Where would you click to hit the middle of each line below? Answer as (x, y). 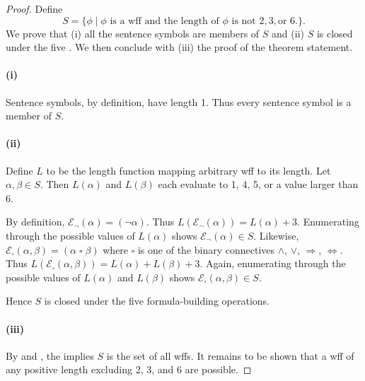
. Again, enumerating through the (273, 263)
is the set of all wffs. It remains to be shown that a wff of (230, 355)
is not (244, 21)
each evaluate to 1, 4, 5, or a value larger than (258, 184)
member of (29, 116)
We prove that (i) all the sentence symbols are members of (133, 33)
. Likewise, (276, 235)
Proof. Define (34, 8)
